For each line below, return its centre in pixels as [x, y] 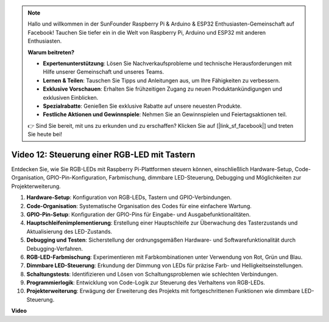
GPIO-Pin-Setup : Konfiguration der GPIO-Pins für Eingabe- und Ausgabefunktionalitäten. [139, 214]
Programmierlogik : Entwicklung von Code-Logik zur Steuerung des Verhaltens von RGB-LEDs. [146, 282]
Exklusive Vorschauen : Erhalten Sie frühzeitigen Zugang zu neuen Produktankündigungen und [163, 89]
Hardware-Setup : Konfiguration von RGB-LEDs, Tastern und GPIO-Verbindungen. [129, 197]
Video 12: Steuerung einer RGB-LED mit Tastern [103, 154]
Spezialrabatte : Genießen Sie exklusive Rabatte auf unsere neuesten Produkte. [142, 106]
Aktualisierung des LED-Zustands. [69, 231]
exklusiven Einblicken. [71, 97]
